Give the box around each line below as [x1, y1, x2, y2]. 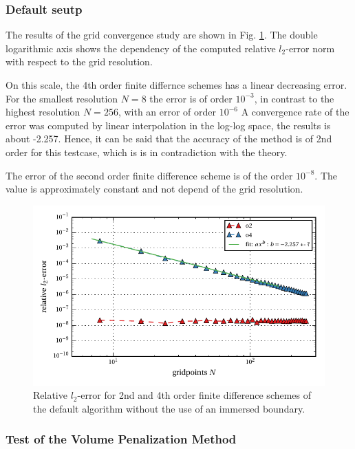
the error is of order [149, 91, 233, 105]
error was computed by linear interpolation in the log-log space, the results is [6, 118, 331, 132]
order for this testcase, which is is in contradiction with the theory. [6, 144, 288, 159]
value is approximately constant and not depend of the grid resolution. [6, 182, 303, 196]
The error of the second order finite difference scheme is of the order [6, 168, 293, 182]
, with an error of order [118, 105, 217, 119]
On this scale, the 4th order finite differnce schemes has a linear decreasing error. [6, 78, 347, 91]
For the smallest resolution [6, 91, 118, 105]
